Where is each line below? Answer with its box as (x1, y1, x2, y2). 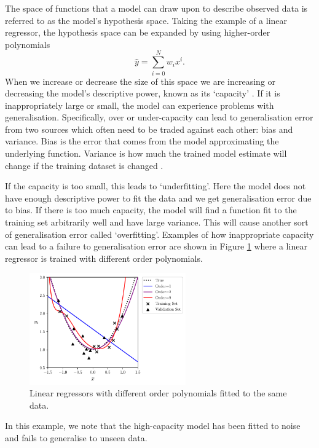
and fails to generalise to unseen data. (5, 431, 148, 444)
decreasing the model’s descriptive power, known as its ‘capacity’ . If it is (5, 87, 280, 100)
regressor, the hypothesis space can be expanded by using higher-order (5, 26, 270, 39)
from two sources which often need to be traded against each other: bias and (5, 122, 293, 135)
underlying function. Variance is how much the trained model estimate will (5, 147, 287, 160)
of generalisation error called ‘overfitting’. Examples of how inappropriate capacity (5, 227, 314, 240)
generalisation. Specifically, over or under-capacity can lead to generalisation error (5, 111, 313, 124)
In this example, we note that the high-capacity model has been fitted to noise (5, 419, 301, 432)
